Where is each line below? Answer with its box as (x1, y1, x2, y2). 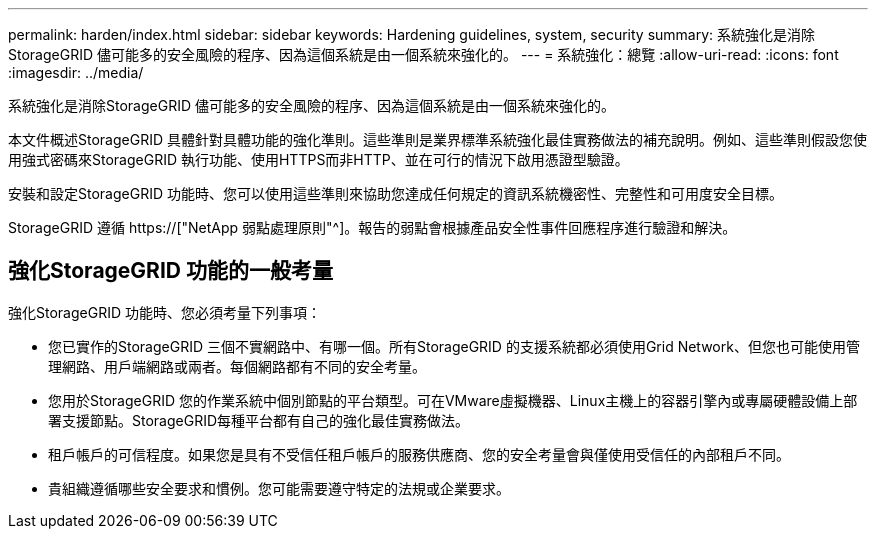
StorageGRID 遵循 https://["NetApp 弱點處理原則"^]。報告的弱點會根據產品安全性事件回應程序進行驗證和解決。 (8, 219, 737, 236)
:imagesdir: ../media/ (8, 64, 144, 81)
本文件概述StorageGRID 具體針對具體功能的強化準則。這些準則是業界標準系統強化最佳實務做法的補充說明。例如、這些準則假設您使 (8, 131, 867, 148)
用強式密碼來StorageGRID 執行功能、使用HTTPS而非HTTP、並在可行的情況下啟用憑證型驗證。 (8, 151, 629, 168)
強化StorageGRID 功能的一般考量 (8, 258, 333, 284)
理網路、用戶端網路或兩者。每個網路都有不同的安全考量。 (48, 357, 426, 375)
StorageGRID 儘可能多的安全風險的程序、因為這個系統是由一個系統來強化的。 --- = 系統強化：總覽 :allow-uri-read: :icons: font (8, 46, 839, 63)
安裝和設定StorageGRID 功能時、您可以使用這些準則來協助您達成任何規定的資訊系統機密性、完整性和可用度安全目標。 (8, 185, 783, 202)
